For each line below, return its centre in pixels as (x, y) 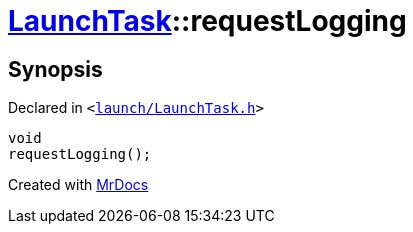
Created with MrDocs (78, 185)
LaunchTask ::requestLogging (207, 21)
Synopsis (55, 69)
